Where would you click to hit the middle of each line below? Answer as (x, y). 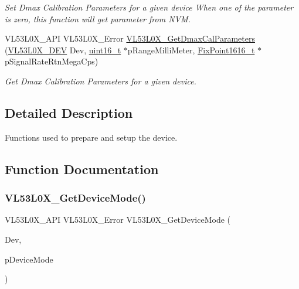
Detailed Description (69, 112)
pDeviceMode (29, 259)
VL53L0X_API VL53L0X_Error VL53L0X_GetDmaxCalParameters (130, 38)
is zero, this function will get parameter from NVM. (98, 18)
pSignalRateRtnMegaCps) (52, 61)
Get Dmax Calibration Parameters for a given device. (101, 81)
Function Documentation (82, 169)
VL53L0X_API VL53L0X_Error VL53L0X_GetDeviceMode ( (118, 220)
